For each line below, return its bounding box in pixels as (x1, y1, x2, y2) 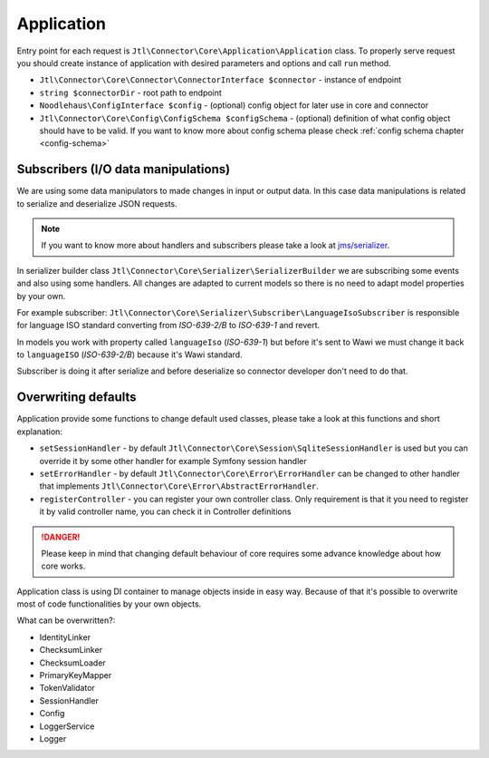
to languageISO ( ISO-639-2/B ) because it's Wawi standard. (16, 349, 244, 360)
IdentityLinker (39, 631, 91, 643)
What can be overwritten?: (16, 615, 116, 626)
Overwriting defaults (16, 390, 137, 405)
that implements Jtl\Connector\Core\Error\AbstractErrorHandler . (39, 481, 319, 491)
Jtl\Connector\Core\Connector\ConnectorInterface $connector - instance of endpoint (39, 74, 402, 85)
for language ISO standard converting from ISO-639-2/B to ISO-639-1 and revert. (16, 320, 321, 331)
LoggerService (39, 721, 95, 732)
